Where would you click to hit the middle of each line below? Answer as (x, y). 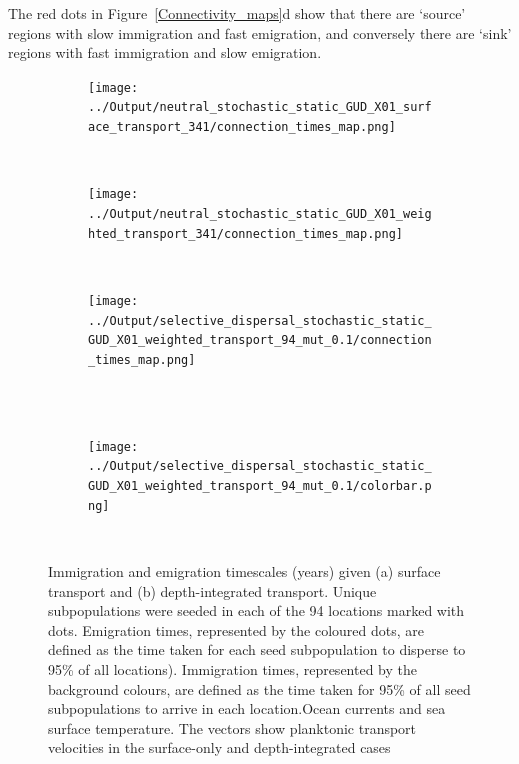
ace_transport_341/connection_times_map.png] (242, 127)
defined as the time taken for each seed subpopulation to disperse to (257, 649)
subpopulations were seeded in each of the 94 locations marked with (256, 610)
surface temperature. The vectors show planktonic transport (232, 727)
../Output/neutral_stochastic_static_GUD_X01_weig (260, 214)
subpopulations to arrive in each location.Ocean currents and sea (247, 708)
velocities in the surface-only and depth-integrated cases (219, 747)
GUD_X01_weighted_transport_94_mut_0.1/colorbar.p (260, 486)
